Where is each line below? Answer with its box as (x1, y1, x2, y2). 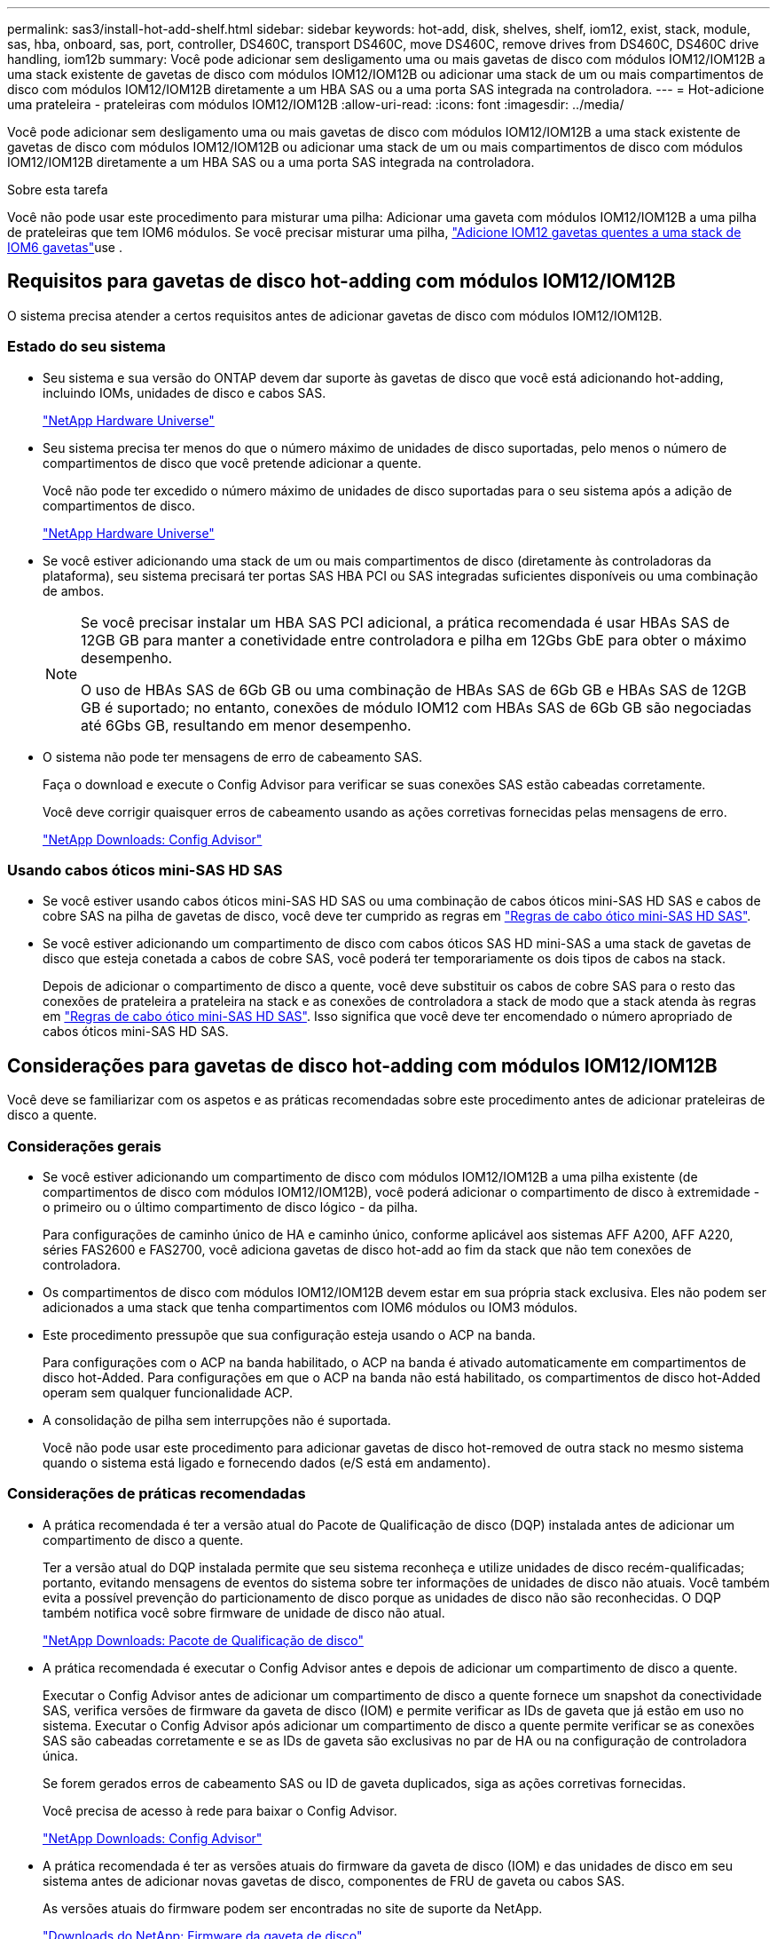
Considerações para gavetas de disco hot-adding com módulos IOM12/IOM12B (7, 1054, 718, 1077)
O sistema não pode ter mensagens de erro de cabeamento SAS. (43, 748, 422, 764)
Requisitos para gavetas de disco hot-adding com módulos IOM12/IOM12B (7, 270, 676, 293)
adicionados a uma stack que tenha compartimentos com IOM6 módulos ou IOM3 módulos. (43, 1299, 578, 1315)
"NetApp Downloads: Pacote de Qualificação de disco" (43, 1632, 364, 1648)
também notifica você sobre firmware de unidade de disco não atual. (43, 1604, 445, 1620)
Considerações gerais (7, 1136, 161, 1155)
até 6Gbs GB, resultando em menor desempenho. (81, 716, 412, 734)
